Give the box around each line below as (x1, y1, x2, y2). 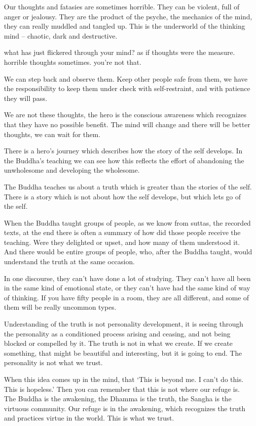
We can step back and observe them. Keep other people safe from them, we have (4, 73, 248, 84)
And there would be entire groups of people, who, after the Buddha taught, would (4, 246, 252, 257)
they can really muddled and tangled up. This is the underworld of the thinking (4, 21, 245, 31)
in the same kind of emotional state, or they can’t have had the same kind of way (4, 283, 251, 293)
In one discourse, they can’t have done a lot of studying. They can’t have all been (4, 273, 251, 283)
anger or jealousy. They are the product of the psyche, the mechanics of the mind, (4, 11, 252, 21)
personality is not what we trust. (4, 357, 103, 368)
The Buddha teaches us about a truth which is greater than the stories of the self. (4, 181, 252, 191)
